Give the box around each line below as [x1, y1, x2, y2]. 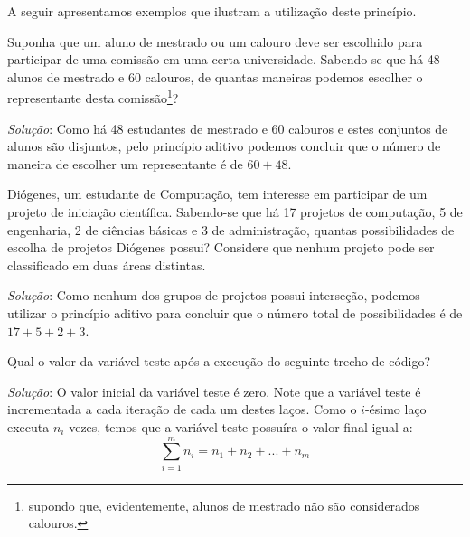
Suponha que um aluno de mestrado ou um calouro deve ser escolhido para [7, 32, 423, 51]
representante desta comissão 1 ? [7, 86, 179, 108]
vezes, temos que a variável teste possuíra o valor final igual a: [69, 417, 413, 436]
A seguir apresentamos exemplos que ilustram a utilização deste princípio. [7, 2, 417, 20]
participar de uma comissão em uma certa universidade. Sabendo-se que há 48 [7, 50, 440, 69]
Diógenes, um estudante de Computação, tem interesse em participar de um [7, 184, 428, 203]
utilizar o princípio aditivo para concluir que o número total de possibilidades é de [7, 303, 463, 322]
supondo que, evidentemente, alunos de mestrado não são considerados [28, 495, 420, 514]
